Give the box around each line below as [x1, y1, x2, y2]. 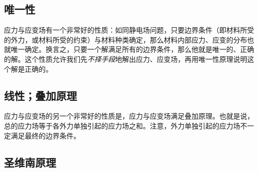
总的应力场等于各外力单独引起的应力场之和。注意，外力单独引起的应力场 [4, 120, 240, 130]
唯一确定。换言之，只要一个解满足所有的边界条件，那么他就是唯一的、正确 [10, 44, 254, 54]
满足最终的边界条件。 [10, 130, 80, 140]
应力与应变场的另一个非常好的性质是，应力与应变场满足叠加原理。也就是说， [4, 111, 254, 121]
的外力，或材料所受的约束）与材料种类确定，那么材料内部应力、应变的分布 [4, 34, 247, 44]
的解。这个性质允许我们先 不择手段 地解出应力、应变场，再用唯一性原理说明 [4, 53, 247, 64]
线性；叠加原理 [4, 87, 77, 103]
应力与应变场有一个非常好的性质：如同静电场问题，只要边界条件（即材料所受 [4, 25, 254, 35]
